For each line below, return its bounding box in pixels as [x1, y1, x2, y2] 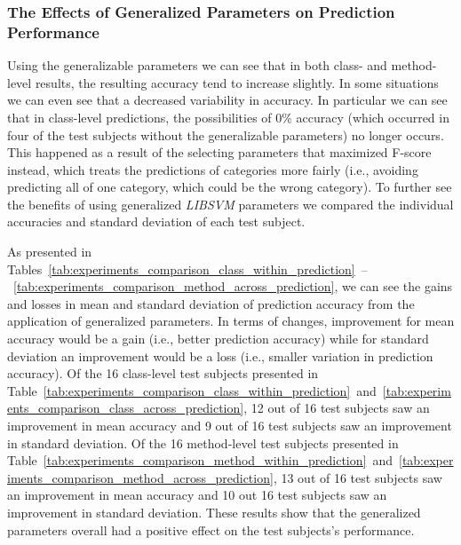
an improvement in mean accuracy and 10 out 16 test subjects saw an [7, 486, 387, 504]
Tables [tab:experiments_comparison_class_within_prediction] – [7, 259, 368, 278]
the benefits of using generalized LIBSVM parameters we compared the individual [7, 194, 454, 213]
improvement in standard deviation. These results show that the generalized [7, 502, 421, 521]
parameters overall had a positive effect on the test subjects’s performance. [7, 520, 415, 539]
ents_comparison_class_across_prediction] [7, 399, 244, 417]
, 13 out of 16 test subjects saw [273, 468, 442, 486]
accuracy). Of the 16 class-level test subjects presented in [7, 364, 319, 383]
